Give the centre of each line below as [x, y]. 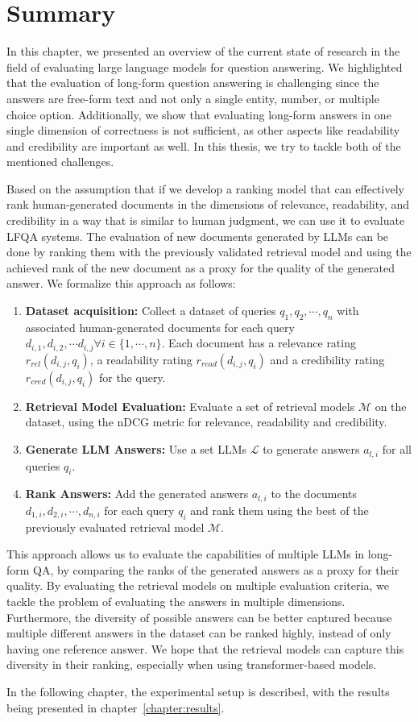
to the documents [314, 494]
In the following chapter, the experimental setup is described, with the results [198, 691]
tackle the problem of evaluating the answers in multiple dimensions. [176, 601]
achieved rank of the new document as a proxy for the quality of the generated [201, 267]
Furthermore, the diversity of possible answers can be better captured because [199, 617]
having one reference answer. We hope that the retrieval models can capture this [205, 648]
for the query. [132, 377]
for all [397, 449]
